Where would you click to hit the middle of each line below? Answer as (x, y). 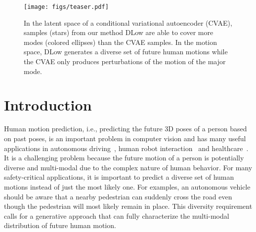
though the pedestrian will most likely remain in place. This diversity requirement (128, 206)
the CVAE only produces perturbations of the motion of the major (125, 61)
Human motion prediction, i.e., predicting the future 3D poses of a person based (126, 129)
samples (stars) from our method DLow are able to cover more (119, 32)
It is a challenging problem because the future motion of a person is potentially (124, 158)
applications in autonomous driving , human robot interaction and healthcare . (126, 148)
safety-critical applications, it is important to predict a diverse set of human (119, 177)
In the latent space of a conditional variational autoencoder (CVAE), (128, 22)
